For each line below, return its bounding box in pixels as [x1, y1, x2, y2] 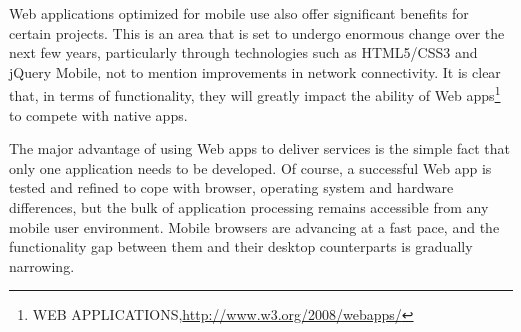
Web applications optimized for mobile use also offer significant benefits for [9, 3, 469, 23]
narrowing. [9, 255, 75, 276]
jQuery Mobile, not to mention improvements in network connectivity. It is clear [9, 61, 501, 82]
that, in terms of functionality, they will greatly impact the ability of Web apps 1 [9, 82, 501, 106]
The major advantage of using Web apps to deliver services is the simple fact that [9, 138, 511, 159]
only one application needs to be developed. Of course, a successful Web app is [9, 157, 492, 178]
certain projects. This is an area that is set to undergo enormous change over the [9, 22, 505, 43]
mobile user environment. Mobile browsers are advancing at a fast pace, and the [9, 216, 500, 237]
